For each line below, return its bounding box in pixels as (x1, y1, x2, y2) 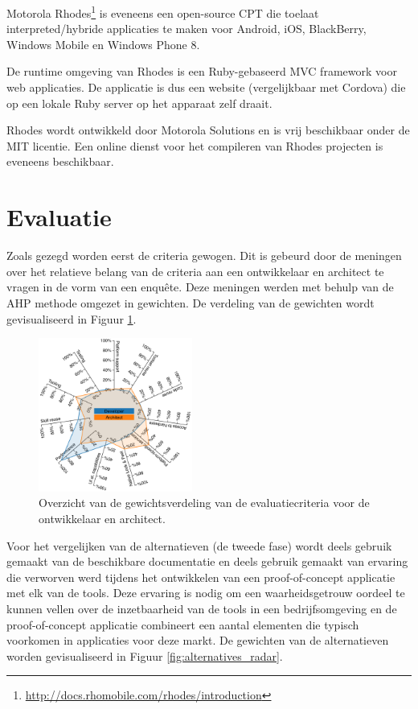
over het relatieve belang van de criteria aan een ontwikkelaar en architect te (6, 262, 384, 279)
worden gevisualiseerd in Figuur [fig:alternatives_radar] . (6, 647, 283, 664)
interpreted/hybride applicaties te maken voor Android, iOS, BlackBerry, (6, 20, 367, 37)
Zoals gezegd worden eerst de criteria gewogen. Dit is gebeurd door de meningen (6, 247, 402, 264)
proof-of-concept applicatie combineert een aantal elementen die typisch (6, 616, 359, 633)
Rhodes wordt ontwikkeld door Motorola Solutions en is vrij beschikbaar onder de (6, 122, 410, 138)
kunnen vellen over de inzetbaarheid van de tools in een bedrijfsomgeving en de (6, 600, 397, 617)
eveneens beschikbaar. (6, 153, 114, 170)
